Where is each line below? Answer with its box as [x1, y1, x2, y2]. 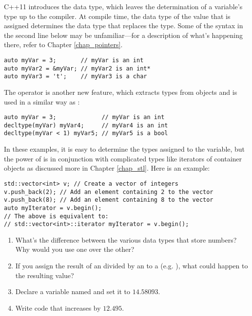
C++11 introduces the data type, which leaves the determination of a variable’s [4, 1, 243, 11]
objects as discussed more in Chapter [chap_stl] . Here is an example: [4, 163, 210, 173]
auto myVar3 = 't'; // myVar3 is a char [4, 73, 147, 80]
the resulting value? [15, 270, 74, 280]
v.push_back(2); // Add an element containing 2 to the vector [4, 188, 213, 195]
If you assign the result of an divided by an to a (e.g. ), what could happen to [15, 261, 248, 270]
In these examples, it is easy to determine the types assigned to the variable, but [4, 144, 245, 154]
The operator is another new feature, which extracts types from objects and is [4, 87, 237, 97]
